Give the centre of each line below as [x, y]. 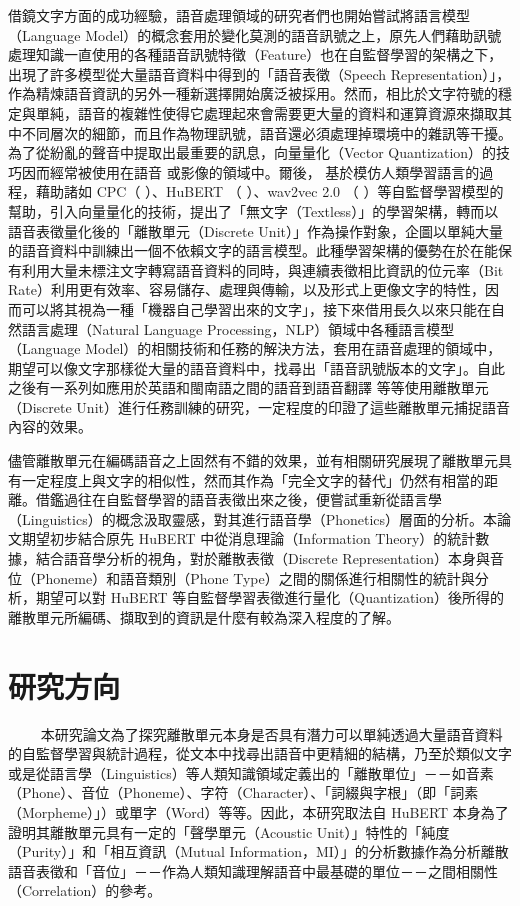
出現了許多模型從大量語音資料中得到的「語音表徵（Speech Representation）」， [259, 73]
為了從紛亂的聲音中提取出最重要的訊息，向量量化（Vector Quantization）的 [252, 152]
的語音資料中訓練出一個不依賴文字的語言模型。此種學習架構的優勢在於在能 [253, 250]
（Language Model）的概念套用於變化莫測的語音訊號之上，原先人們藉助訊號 [255, 34]
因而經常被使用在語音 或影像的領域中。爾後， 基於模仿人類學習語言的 [250, 171]
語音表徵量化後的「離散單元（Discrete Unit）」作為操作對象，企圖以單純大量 [255, 230]
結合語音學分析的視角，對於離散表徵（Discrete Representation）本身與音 [270, 558]
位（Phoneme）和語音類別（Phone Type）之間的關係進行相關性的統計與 [241, 577]
